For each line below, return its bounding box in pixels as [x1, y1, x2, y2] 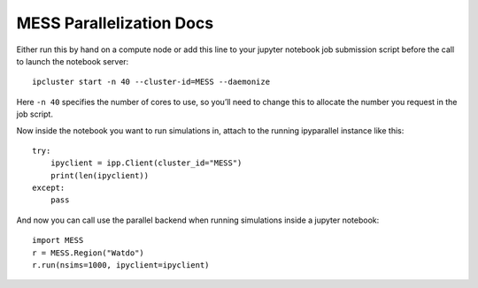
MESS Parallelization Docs [16, 13, 214, 33]
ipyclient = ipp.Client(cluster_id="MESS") [50, 158, 243, 168]
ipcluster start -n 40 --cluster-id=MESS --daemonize [32, 77, 270, 87]
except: [32, 183, 66, 193]
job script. [16, 109, 53, 119]
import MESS [32, 235, 84, 246]
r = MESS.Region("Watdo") [32, 247, 145, 258]
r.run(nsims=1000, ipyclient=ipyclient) [32, 261, 210, 270]
